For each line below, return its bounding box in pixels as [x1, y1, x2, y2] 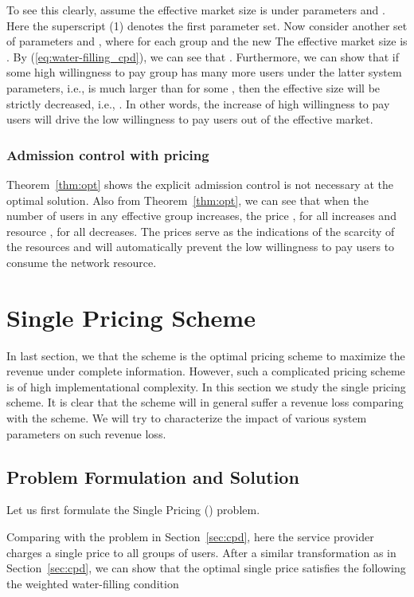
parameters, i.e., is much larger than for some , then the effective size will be [6, 79, 381, 96]
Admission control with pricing [6, 144, 209, 164]
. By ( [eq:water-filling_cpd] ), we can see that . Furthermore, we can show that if [6, 48, 400, 65]
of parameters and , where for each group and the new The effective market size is [6, 33, 408, 49]
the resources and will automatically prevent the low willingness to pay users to [6, 238, 395, 255]
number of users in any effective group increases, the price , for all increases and [6, 207, 396, 224]
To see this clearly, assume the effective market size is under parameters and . [6, 2, 385, 18]
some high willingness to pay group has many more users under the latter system [6, 64, 402, 81]
